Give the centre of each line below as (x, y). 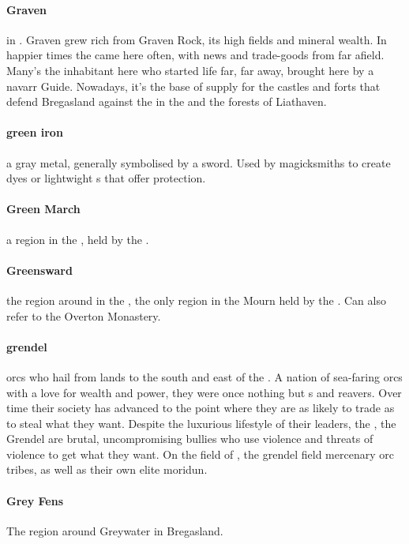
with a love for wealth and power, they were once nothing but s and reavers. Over (204, 392)
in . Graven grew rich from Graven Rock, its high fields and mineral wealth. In (197, 39)
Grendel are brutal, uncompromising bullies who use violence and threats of (190, 439)
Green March (43, 209)
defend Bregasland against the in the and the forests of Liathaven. (167, 101)
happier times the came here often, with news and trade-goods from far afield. (195, 55)
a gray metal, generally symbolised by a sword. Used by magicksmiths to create (199, 162)
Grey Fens (35, 500)
